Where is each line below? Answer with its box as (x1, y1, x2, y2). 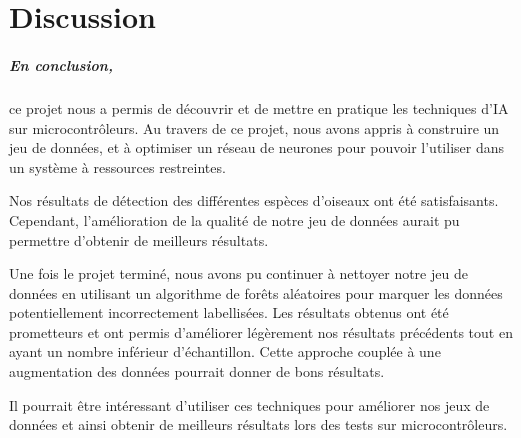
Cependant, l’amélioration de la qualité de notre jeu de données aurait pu (9, 209, 460, 230)
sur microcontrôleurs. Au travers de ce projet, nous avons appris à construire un (9, 117, 500, 138)
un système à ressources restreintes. (9, 156, 226, 177)
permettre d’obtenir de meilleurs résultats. (9, 229, 269, 250)
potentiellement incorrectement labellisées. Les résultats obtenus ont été (9, 302, 449, 323)
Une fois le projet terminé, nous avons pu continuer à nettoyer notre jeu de (9, 263, 468, 284)
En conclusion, (9, 54, 113, 75)
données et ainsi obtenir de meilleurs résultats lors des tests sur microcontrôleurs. (9, 414, 508, 435)
